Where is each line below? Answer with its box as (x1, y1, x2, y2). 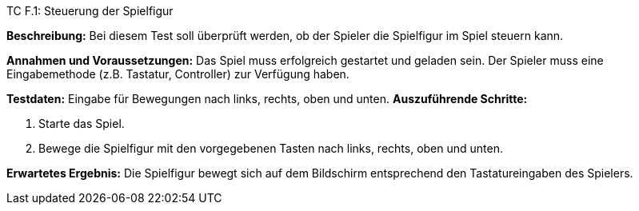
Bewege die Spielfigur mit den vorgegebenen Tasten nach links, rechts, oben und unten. (38, 141, 503, 155)
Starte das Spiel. (38, 117, 125, 130)
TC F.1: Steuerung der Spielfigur (6, 4, 174, 18)
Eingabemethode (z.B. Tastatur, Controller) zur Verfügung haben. (6, 67, 349, 81)
